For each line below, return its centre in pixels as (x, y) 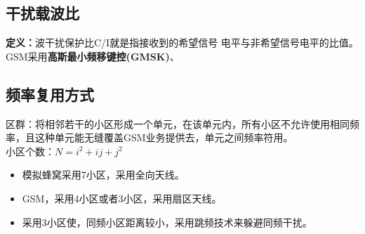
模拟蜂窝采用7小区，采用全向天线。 (103, 175)
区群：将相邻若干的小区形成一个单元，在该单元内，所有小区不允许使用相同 (178, 123)
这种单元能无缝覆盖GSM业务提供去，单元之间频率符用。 (164, 137)
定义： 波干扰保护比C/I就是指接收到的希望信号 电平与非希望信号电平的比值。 (182, 43)
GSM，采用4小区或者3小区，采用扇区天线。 (122, 198)
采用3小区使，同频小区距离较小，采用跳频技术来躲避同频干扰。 (167, 222)
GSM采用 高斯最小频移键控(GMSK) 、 (93, 56)
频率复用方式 (50, 94)
